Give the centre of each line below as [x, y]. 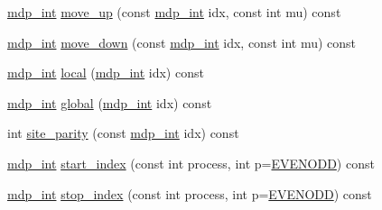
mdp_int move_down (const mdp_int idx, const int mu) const [182, 42]
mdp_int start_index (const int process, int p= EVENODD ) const [191, 163]
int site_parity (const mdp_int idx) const [123, 133]
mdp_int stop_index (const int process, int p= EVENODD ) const [190, 193]
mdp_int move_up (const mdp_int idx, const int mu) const [174, 12]
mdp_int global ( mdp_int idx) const [110, 102]
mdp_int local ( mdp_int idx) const [106, 73]
